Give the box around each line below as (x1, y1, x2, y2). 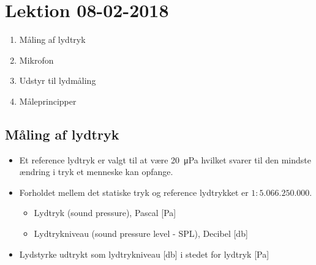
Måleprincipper (19, 94, 77, 107)
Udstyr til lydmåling (19, 74, 96, 87)
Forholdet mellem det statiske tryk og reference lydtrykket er (19, 185, 249, 198)
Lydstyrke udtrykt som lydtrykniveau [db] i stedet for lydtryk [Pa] (19, 247, 269, 260)
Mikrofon (19, 53, 54, 66)
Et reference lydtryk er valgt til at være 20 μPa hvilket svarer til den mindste (19, 153, 311, 166)
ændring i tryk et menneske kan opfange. (19, 165, 173, 178)
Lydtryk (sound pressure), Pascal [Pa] (34, 206, 176, 219)
